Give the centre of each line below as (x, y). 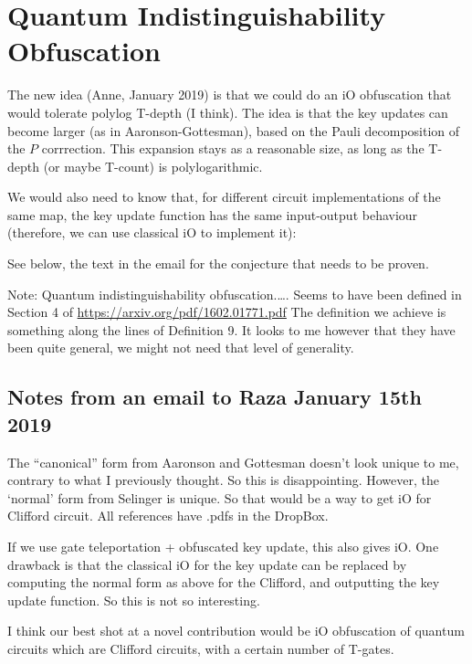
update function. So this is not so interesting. (134, 600)
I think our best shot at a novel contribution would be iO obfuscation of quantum (236, 631)
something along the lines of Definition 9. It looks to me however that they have (231, 329)
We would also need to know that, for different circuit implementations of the (224, 197)
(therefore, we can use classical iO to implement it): (152, 232)
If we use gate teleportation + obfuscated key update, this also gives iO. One (223, 546)
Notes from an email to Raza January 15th (215, 397)
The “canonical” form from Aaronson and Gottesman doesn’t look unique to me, (233, 462)
